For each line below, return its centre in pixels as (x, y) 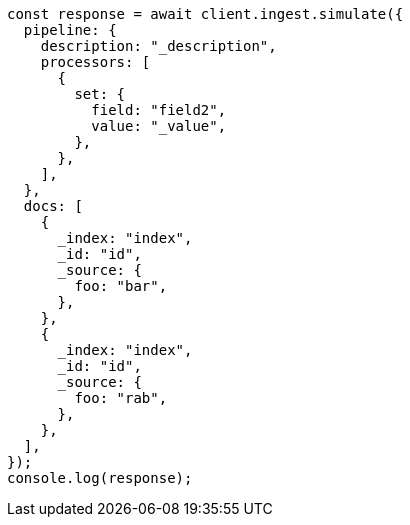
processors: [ (95, 62)
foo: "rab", (121, 398)
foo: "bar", (121, 286)
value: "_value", (159, 126)
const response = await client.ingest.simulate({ (205, 14)
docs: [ (53, 206)
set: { (100, 94)
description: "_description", (158, 46)
